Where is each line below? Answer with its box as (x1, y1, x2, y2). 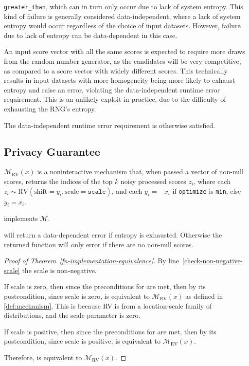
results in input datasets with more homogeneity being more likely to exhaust (4, 75, 235, 85)
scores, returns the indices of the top (4, 176, 113, 186)
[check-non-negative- (182, 256, 243, 266)
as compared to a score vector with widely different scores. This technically (4, 65, 228, 75)
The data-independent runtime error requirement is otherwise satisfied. (4, 120, 215, 130)
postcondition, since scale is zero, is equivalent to (4, 291, 150, 301)
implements (4, 213, 38, 223)
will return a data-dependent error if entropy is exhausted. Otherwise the (4, 229, 222, 239)
